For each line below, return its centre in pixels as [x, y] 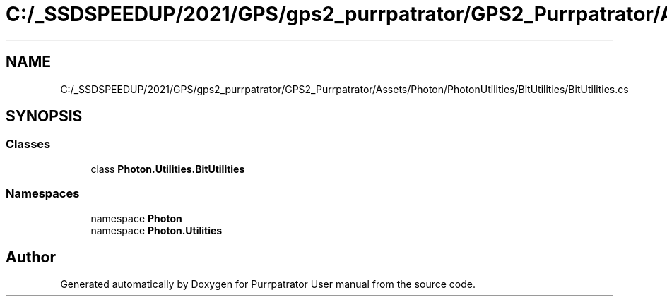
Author [31, 257]
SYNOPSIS [44, 116]
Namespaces [43, 194]
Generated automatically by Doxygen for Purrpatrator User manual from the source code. [268, 284]
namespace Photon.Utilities [157, 230]
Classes [28, 144]
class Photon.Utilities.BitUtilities [168, 169]
